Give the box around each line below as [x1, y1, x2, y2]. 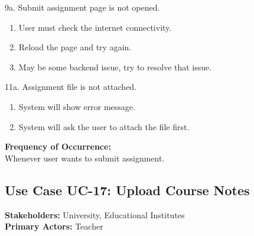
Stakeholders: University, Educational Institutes [5, 208, 185, 221]
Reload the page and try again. [18, 41, 132, 53]
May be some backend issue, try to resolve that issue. [18, 60, 212, 73]
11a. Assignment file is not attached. [5, 80, 137, 93]
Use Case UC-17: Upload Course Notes [5, 180, 250, 199]
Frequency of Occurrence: [5, 140, 111, 153]
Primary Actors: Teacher [5, 220, 103, 232]
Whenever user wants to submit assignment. [5, 151, 165, 164]
